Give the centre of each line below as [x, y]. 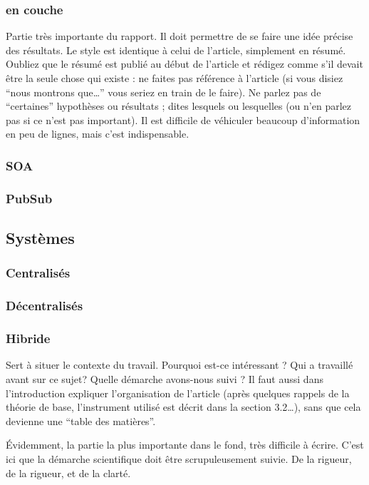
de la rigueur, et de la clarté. [68, 473]
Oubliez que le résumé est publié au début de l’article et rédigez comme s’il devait [184, 64]
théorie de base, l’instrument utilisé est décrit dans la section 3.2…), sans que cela [183, 407]
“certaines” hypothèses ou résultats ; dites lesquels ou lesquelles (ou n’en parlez [178, 106]
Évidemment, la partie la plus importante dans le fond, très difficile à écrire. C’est [185, 445]
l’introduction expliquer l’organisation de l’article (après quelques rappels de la [178, 393]
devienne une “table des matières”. [81, 420]
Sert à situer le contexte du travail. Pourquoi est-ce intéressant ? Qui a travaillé [180, 365]
